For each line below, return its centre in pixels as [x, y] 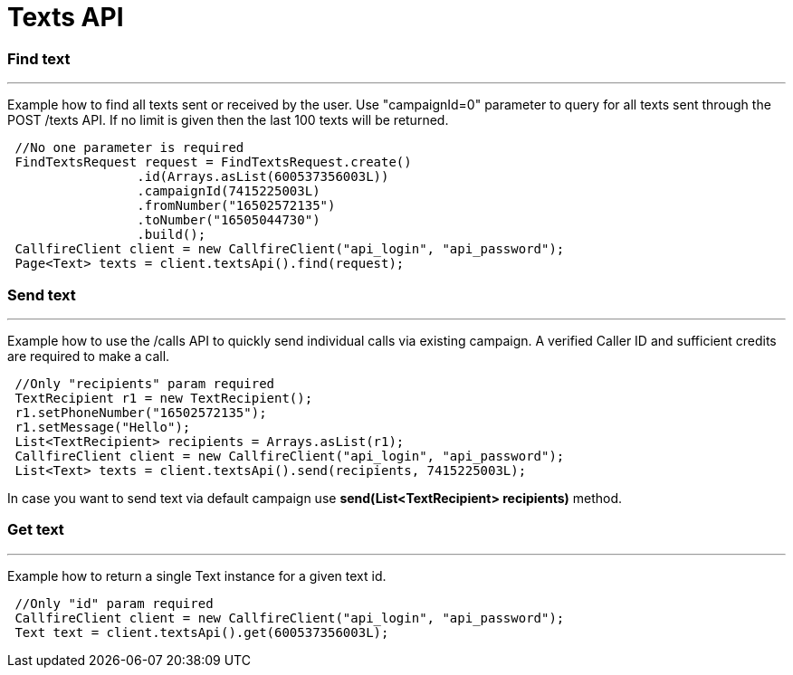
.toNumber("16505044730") [229, 220]
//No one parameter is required [129, 148]
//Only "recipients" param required [145, 383]
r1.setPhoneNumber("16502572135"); [141, 412]
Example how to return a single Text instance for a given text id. [197, 575]
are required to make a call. [89, 356]
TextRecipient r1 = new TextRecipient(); [164, 398]
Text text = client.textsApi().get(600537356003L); [202, 632]
